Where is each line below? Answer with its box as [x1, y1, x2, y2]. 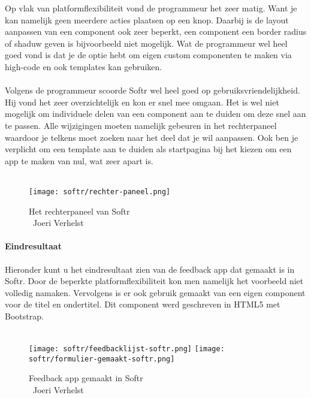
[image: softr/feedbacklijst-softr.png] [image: [29, 345, 225, 354]
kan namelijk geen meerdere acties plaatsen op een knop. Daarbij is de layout [5, 13, 289, 26]
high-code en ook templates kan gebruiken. [5, 60, 162, 73]
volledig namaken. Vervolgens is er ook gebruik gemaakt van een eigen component [5, 286, 306, 298]
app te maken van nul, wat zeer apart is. [5, 154, 153, 167]
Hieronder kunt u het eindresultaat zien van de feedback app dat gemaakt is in [5, 263, 295, 275]
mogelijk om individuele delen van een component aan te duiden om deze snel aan [5, 107, 306, 120]
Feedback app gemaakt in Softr [29, 372, 143, 384]
